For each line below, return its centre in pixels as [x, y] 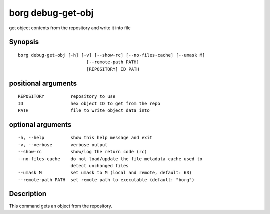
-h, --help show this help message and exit [85, 138]
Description [28, 194]
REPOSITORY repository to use [67, 97]
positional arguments [43, 83]
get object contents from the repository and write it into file [70, 28]
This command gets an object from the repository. [61, 206]
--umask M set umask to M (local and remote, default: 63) [105, 173]
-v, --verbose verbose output [63, 144]
